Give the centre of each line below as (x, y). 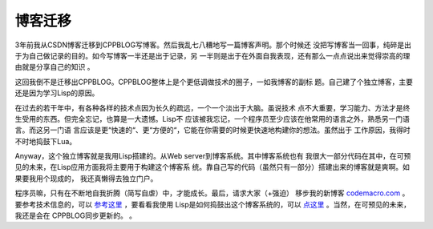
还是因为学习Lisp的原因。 (57, 93)
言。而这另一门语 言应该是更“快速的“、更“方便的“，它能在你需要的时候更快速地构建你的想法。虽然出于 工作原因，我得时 (212, 130)
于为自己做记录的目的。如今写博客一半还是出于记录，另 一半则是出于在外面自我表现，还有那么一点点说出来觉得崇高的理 (212, 55)
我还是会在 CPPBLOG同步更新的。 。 (75, 215)
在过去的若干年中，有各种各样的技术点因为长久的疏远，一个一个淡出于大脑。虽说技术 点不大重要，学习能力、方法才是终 (212, 107)
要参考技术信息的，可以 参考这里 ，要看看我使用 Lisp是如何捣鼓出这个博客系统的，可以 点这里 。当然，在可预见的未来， (212, 204)
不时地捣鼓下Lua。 (46, 141)
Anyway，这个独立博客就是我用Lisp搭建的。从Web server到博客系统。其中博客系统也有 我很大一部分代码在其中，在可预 (213, 156)
